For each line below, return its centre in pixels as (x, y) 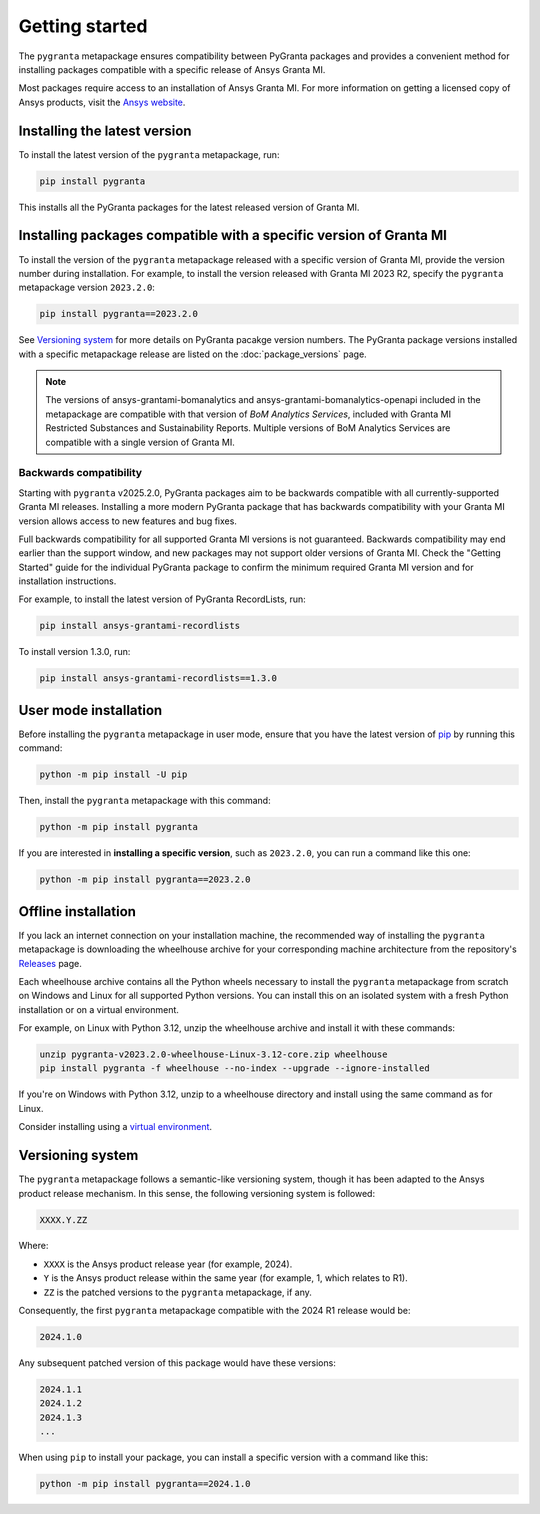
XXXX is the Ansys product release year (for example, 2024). (168, 1264)
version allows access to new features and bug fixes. (127, 521)
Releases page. (50, 963)
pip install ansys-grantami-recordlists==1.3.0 (158, 678)
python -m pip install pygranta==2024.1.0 (145, 1484)
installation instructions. (67, 581)
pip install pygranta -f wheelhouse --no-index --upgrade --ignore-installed (234, 1068)
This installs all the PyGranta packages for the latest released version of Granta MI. (189, 207)
